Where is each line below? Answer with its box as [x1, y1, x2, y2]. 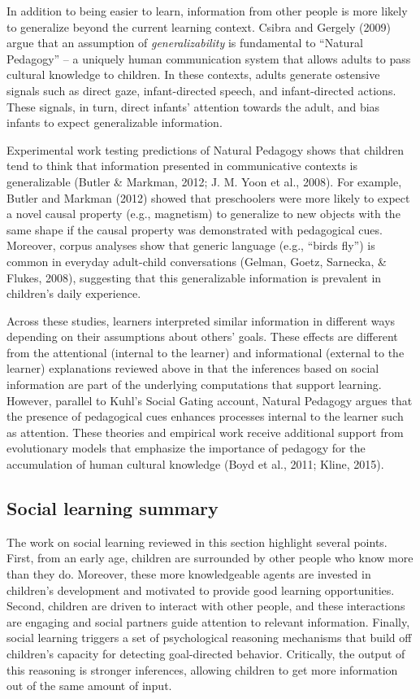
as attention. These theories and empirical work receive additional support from [6, 423, 404, 440]
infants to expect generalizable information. [6, 114, 223, 131]
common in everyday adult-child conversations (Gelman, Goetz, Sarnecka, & [6, 252, 387, 269]
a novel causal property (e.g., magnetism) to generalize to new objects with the [6, 205, 401, 222]
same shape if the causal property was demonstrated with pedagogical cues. [6, 221, 383, 238]
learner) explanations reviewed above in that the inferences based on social [6, 360, 379, 377]
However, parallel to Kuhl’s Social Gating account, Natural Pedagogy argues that [6, 391, 413, 408]
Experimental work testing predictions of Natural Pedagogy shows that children [6, 141, 404, 158]
